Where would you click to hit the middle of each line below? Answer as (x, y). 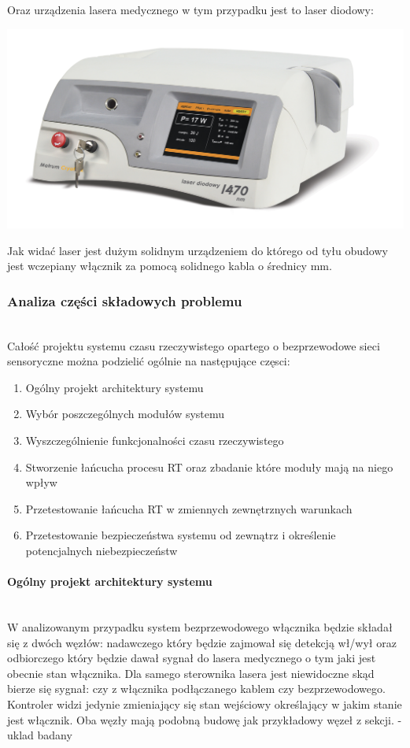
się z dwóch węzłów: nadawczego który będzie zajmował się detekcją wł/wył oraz (202, 642)
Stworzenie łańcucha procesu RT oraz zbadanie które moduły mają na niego (209, 467)
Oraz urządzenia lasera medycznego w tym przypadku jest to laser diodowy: (190, 9)
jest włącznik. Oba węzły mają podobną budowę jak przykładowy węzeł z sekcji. (201, 719)
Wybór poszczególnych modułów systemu (125, 414)
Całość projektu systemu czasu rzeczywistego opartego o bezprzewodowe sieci (194, 345)
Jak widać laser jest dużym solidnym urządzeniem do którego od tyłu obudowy (198, 250)
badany (55, 735)
